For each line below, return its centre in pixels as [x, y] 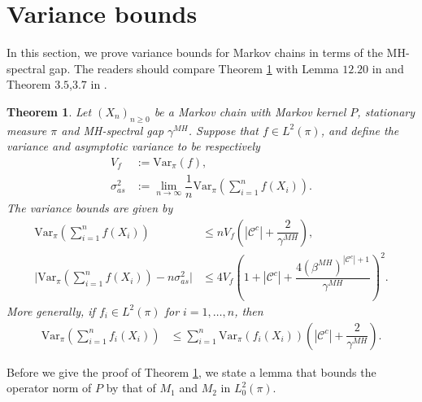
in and [388, 68]
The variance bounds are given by [90, 208]
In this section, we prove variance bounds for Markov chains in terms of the [195, 52]
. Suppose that [224, 130]
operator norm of [49, 388]
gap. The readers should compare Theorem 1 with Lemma [194, 68]
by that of [131, 388]
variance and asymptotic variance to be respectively [133, 146]
